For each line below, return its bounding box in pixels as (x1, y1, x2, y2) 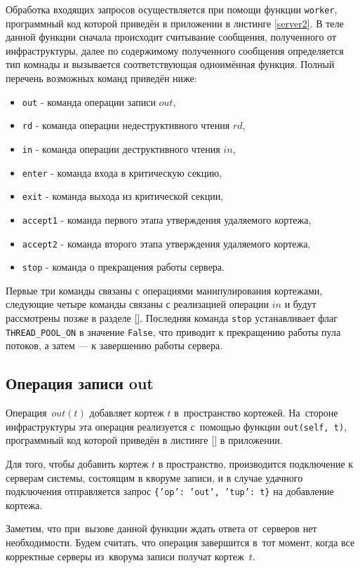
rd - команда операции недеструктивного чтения (22, 118, 230, 133)
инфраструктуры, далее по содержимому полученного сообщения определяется (6, 43, 344, 58)
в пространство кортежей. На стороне (174, 405, 338, 420)
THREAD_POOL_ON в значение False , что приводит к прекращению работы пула (6, 324, 341, 339)
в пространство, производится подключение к (158, 457, 354, 471)
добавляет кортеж (89, 405, 164, 420)
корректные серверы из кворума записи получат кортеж (6, 548, 244, 563)
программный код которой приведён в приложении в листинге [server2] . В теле (6, 15, 344, 30)
